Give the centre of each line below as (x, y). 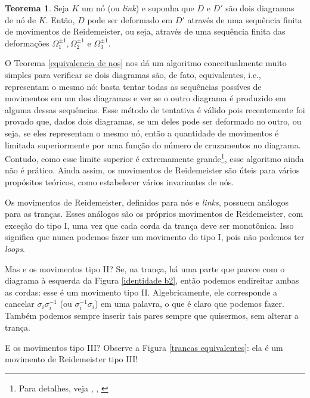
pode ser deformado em (130, 19)
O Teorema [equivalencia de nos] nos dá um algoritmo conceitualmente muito (146, 63)
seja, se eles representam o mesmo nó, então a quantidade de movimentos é (142, 133)
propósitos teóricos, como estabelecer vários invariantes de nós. (120, 181)
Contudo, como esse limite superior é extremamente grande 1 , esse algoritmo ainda (154, 158)
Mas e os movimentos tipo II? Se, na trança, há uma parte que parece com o (145, 268)
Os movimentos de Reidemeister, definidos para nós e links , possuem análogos (147, 202)
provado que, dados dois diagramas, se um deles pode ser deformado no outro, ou (153, 121)
